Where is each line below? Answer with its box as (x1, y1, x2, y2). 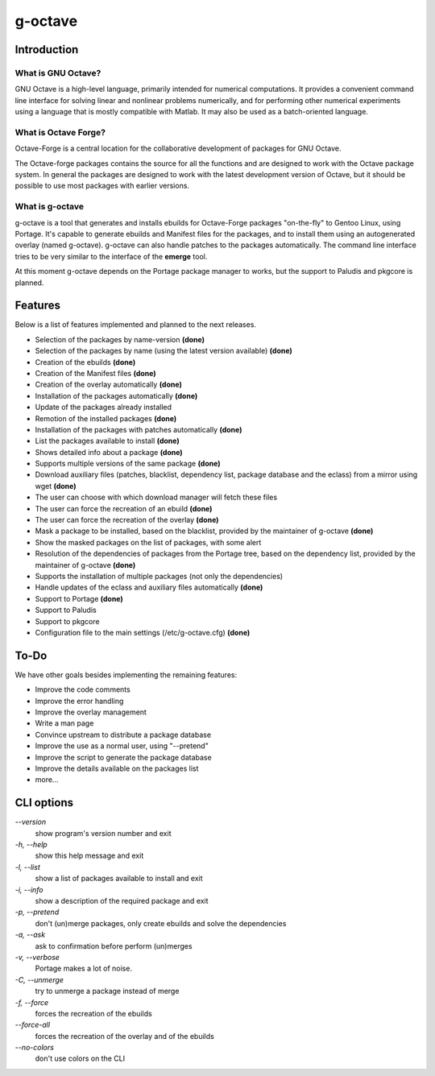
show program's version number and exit (35, 828, 172, 838)
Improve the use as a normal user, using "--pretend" (35, 741, 209, 751)
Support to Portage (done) (35, 594, 124, 603)
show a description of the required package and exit (35, 896, 209, 906)
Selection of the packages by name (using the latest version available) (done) (35, 346, 293, 356)
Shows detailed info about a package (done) (35, 447, 183, 457)
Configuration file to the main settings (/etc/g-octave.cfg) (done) (35, 627, 251, 637)
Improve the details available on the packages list (35, 764, 199, 773)
